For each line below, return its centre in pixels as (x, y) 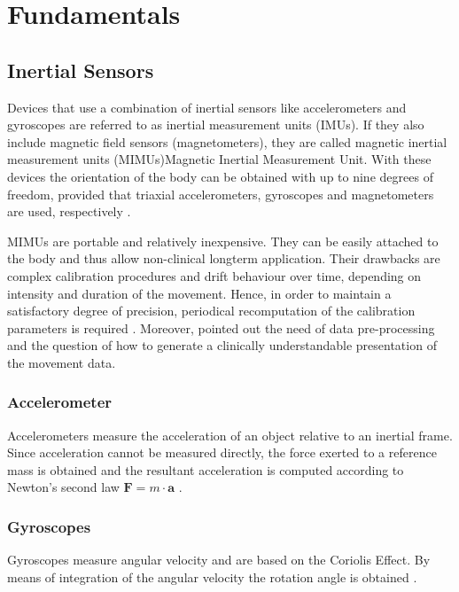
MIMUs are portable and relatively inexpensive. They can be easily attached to (223, 241)
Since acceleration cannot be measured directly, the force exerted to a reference (222, 452)
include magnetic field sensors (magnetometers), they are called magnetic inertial (227, 141)
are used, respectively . (69, 211)
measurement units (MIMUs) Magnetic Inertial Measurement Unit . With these (219, 159)
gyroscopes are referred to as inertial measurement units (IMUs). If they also (216, 125)
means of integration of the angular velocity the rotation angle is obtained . (212, 576)
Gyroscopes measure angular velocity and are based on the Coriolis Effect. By (219, 560)
